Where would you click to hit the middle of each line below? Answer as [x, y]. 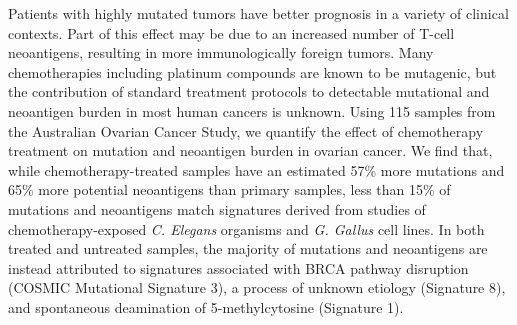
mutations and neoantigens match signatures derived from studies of [217, 208]
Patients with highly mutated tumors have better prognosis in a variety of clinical [258, 13]
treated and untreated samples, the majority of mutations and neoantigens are [248, 248]
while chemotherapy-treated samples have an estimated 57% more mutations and [256, 169]
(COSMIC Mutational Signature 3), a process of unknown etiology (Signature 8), [257, 287]
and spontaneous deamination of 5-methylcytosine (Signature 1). [206, 306]
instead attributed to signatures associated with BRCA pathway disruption [238, 267]
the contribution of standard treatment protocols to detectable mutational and [249, 91]
